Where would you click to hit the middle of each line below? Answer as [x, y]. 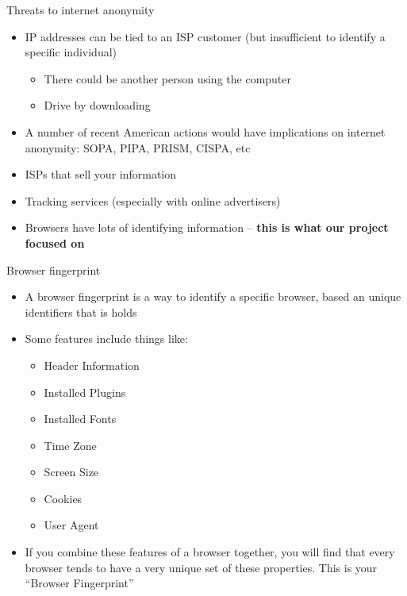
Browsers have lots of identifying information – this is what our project [207, 227]
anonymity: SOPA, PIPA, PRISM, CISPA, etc [138, 147]
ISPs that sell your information [101, 174]
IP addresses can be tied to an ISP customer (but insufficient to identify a [205, 36]
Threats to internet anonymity [81, 10]
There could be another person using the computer [168, 78]
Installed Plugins [85, 392]
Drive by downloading [97, 105]
